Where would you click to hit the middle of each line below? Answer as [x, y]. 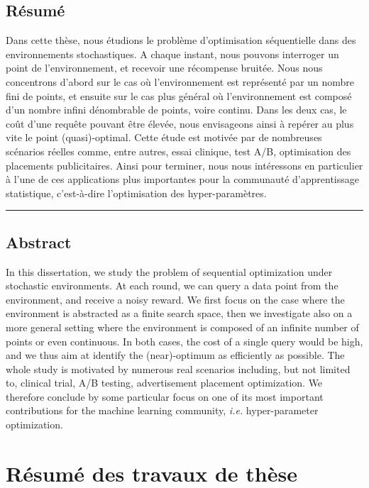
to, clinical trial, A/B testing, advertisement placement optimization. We [164, 383]
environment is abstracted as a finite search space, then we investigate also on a [179, 313]
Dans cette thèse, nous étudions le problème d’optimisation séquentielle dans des [181, 40]
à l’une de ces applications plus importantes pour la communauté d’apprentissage [182, 179]
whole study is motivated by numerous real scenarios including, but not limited [178, 368]
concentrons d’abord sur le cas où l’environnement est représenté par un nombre [180, 81]
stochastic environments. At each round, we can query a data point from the [172, 285]
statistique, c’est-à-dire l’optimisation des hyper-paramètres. [136, 193]
